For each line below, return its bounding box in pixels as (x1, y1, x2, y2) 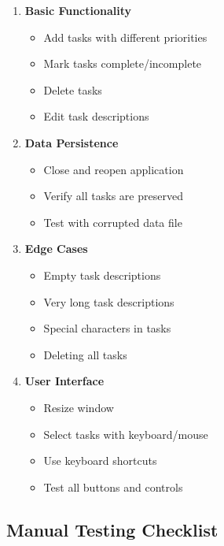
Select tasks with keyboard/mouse (43, 425, 208, 442)
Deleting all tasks (43, 346, 127, 362)
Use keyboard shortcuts (43, 452, 157, 469)
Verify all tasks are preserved (43, 188, 183, 204)
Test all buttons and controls (43, 478, 183, 495)
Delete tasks (43, 81, 102, 98)
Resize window (43, 399, 114, 415)
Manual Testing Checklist (6, 517, 218, 541)
